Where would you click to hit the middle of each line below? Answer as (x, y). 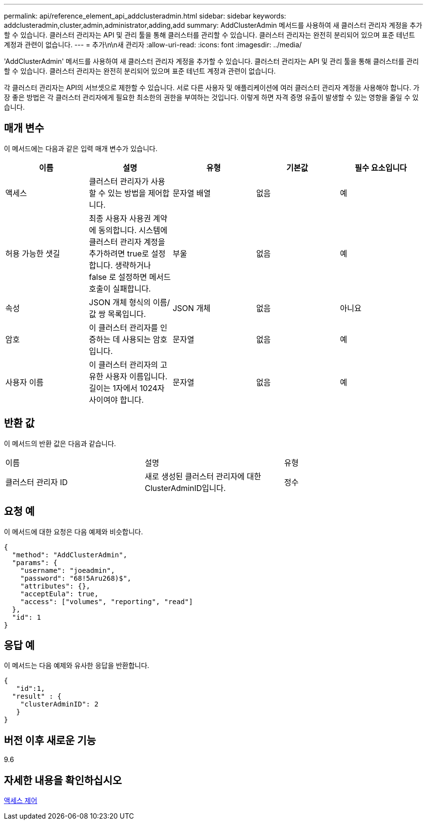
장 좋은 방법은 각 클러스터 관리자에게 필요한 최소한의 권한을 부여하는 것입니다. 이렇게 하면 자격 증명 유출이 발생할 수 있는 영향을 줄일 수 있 (211, 97)
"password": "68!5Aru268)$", (76, 578)
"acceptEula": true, (59, 594)
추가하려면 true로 (119, 253)
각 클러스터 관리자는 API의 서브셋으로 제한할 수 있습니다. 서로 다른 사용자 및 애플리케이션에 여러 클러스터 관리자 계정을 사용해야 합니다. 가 (212, 88)
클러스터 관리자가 (119, 181)
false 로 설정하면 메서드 (130, 277)
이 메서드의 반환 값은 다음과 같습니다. (60, 443)
